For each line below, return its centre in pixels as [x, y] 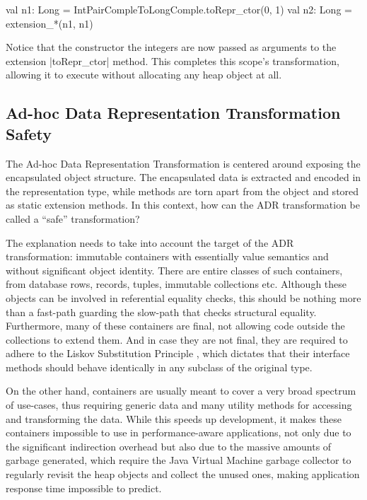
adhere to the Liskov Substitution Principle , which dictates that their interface [178, 353]
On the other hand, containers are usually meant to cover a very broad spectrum [181, 391]
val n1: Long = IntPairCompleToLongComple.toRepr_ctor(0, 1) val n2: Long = [179, 9]
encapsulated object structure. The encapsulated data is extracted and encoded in [183, 177]
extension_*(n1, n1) [49, 23]
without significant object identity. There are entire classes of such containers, [174, 270]
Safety [29, 133]
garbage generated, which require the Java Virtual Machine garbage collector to [179, 460]
